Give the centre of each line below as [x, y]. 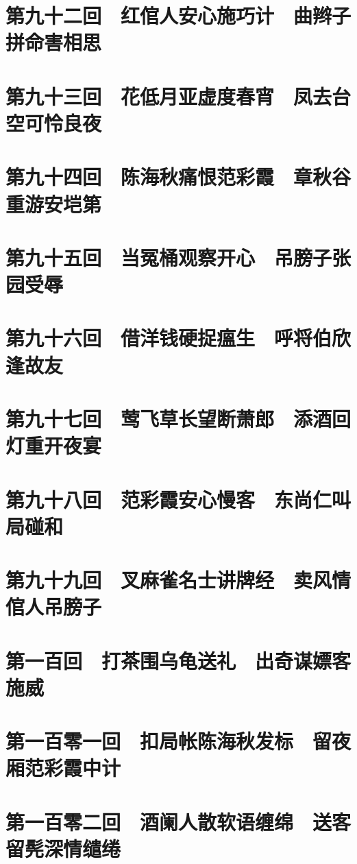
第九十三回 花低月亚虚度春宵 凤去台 [178, 96]
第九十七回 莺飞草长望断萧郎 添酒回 [178, 418]
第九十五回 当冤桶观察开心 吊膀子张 [178, 257]
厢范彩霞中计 [63, 768]
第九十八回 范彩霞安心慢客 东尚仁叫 [178, 499]
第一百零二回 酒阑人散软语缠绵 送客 [178, 821]
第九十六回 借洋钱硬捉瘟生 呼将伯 [169, 338]
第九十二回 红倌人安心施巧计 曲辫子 [178, 15]
